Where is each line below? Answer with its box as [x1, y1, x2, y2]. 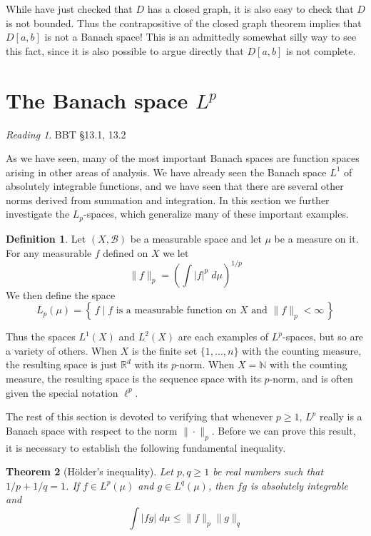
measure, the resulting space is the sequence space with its [6, 370, 261, 385]
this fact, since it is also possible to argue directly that [6, 43, 244, 58]
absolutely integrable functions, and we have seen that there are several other [6, 178, 344, 193]
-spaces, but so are [283, 329, 364, 344]
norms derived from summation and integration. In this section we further [6, 192, 330, 207]
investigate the [6, 206, 70, 221]
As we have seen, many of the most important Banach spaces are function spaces [6, 151, 360, 166]
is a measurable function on [116, 305, 237, 316]
